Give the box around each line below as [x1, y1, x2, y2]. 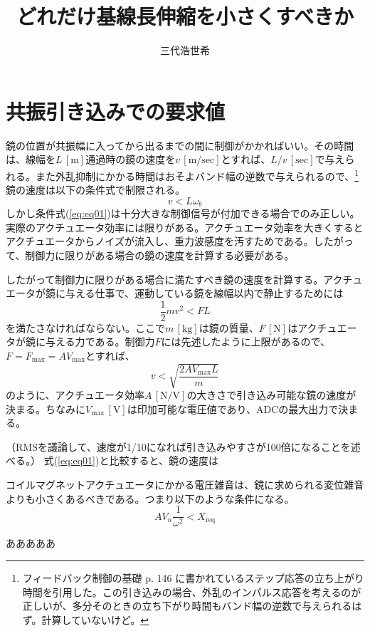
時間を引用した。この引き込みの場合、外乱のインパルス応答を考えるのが [22, 584, 361, 599]
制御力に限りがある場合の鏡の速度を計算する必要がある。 [25, 247, 295, 262]
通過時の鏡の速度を [85, 152, 176, 167]
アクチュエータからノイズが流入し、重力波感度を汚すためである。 [6, 234, 314, 249]
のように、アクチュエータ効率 [6, 387, 144, 402]
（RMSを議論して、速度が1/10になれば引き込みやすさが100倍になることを [6, 439, 351, 454]
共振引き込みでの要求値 [6, 96, 226, 125]
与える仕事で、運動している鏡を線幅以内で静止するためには [65, 286, 344, 301]
